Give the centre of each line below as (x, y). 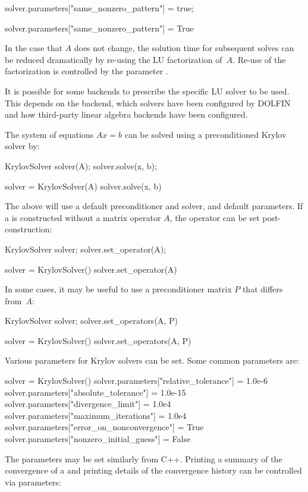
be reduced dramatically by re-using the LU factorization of (114, 59)
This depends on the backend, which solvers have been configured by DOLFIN (148, 102)
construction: (29, 229)
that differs (263, 289)
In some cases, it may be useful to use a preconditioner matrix (118, 289)
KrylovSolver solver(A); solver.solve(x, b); (81, 165)
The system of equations (49, 134)
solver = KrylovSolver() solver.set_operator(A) (91, 269)
